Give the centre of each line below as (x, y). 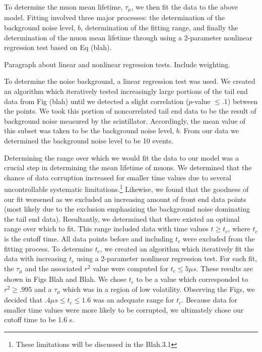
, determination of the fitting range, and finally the (159, 28)
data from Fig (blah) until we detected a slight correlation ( (96, 101)
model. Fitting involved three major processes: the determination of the (115, 17)
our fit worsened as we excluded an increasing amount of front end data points (125, 199)
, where (239, 229)
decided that (23, 300)
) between (243, 101)
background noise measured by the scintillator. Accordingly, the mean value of (125, 120)
